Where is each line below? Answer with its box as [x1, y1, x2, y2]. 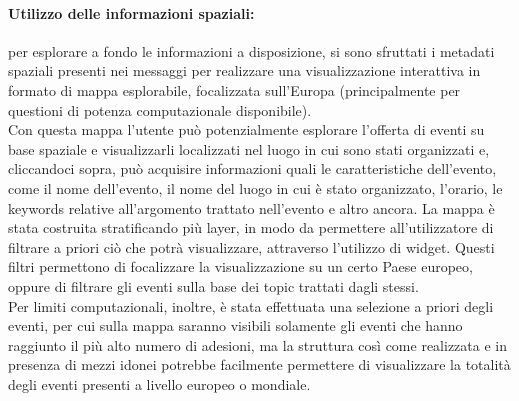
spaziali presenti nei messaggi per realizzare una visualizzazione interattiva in [8, 60, 481, 81]
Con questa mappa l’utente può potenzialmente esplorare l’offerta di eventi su [8, 119, 485, 140]
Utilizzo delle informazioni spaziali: [8, 2, 255, 23]
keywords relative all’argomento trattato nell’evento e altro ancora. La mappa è [8, 197, 495, 218]
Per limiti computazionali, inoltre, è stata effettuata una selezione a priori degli [8, 295, 494, 316]
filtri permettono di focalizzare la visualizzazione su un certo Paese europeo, [8, 256, 473, 277]
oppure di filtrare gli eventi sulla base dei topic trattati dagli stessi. [8, 275, 419, 296]
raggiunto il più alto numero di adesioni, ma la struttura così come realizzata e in [8, 334, 507, 355]
